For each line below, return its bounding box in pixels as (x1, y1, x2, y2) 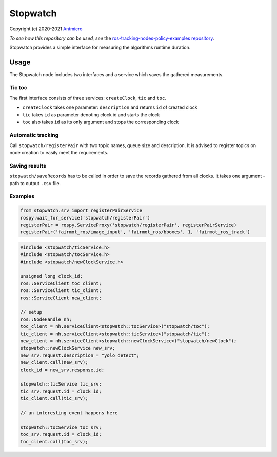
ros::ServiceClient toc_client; (20, 280, 102, 286)
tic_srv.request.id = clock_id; (20, 388, 102, 394)
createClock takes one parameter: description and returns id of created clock (22, 104, 197, 111)
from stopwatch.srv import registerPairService (20, 208, 142, 213)
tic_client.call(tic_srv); (20, 396, 88, 401)
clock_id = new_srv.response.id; (20, 367, 105, 373)
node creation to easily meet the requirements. (9, 150, 109, 156)
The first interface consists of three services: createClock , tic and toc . (9, 95, 166, 101)
